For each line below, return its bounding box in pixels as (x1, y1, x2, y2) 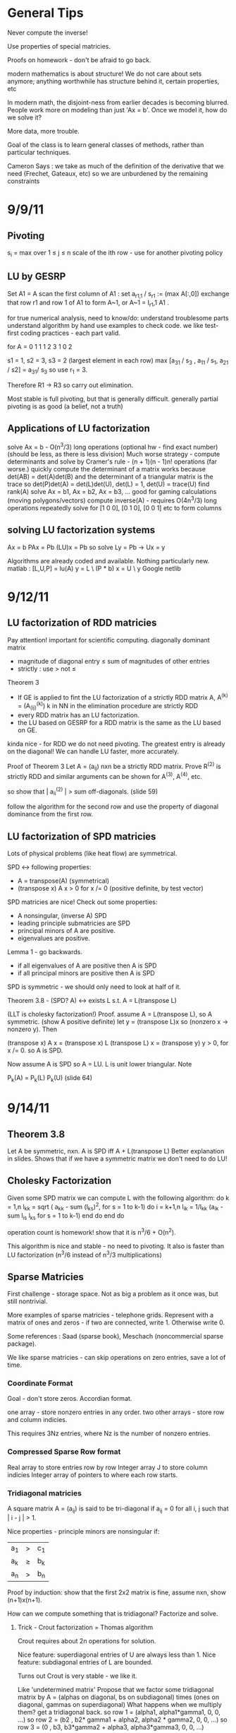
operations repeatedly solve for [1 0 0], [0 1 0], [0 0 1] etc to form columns (7, 503, 222, 512)
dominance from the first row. (7, 810, 94, 818)
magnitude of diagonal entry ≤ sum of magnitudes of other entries (17, 657, 210, 665)
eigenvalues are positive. (17, 934, 90, 943)
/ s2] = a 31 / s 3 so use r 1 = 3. (7, 365, 88, 375)
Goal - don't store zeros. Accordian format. (7, 1394, 132, 1403)
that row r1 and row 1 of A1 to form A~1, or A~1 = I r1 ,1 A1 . (7, 298, 169, 309)
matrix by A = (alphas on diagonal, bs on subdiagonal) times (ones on (17, 1693, 220, 1701)
